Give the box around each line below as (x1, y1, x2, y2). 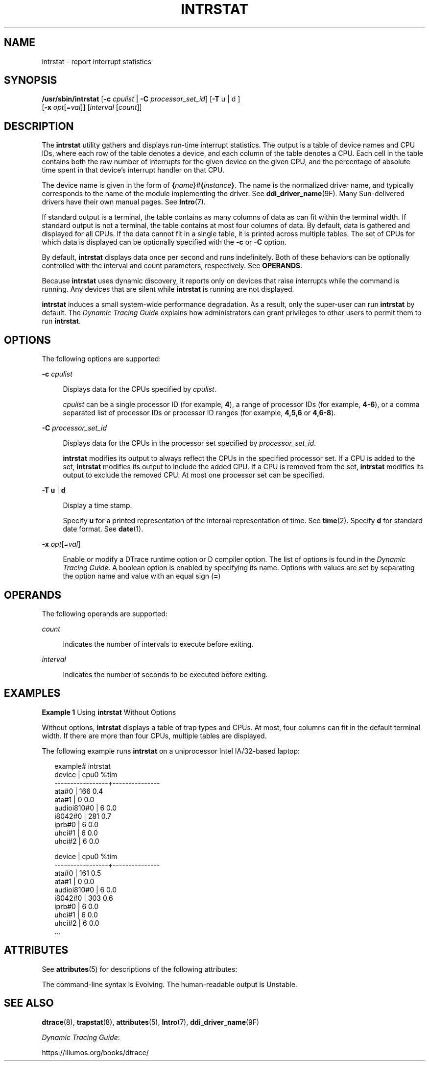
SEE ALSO (4, 997, 54, 1010)
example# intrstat (54, 761, 111, 770)
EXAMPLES (4, 687, 61, 700)
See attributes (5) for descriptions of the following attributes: (42, 964, 238, 973)
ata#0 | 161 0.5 (54, 868, 101, 877)
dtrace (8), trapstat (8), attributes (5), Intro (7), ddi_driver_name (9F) (42, 1017, 260, 1026)
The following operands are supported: (42, 609, 167, 618)
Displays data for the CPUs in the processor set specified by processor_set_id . (63, 439, 316, 448)
